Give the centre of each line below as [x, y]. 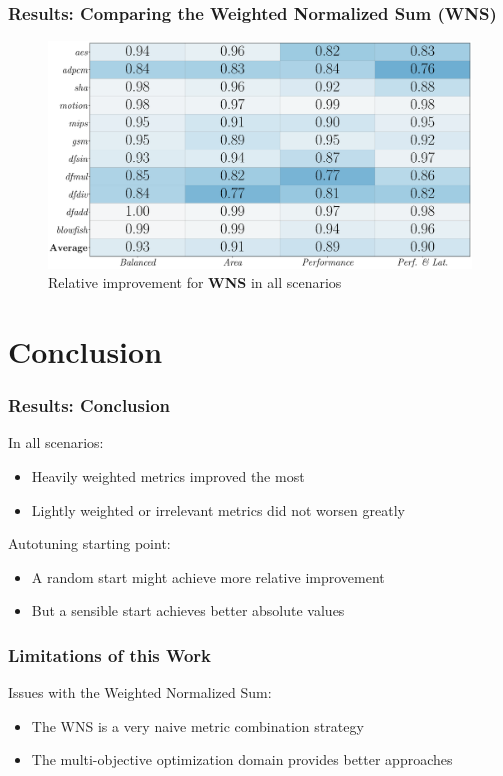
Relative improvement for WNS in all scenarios [195, 282]
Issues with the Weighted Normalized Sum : [140, 692]
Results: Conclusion [89, 405]
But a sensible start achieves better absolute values [188, 610]
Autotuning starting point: [89, 543]
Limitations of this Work [110, 654]
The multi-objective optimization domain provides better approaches [242, 759]
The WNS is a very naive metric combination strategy [197, 725]
